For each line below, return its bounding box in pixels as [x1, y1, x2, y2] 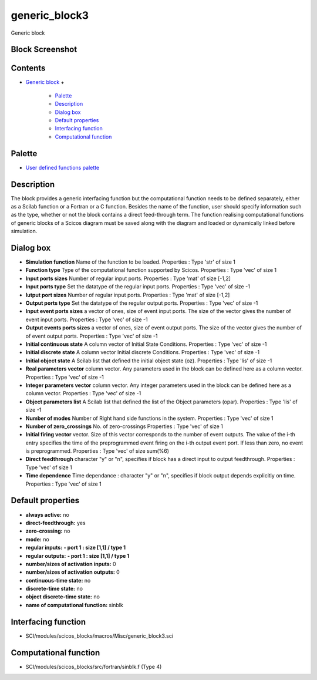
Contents [11, 63, 46, 73]
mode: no [25, 536, 49, 543]
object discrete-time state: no [25, 593, 100, 600]
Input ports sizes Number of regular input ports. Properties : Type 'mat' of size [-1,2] [25, 275, 231, 282]
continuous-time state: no [25, 577, 91, 584]
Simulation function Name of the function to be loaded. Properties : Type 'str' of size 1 [25, 258, 236, 265]
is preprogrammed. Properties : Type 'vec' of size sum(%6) [25, 447, 170, 455]
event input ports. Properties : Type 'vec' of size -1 [25, 316, 148, 323]
